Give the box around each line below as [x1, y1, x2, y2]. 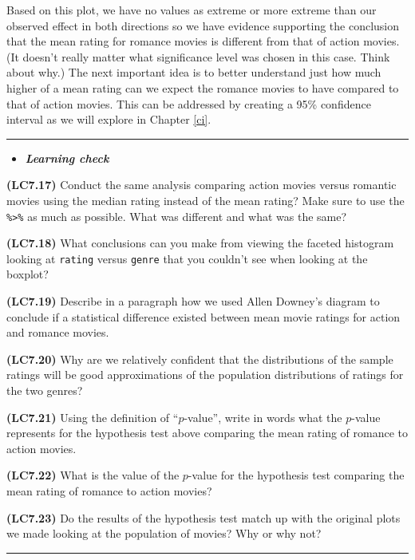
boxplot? [6, 266, 49, 282]
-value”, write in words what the [184, 408, 342, 425]
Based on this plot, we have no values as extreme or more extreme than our [6, 2, 377, 18]
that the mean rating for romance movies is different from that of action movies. [6, 33, 400, 49]
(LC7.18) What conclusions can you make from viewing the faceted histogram [6, 235, 394, 251]
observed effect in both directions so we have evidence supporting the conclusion [6, 17, 400, 34]
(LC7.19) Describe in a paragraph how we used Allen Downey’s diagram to [6, 293, 380, 310]
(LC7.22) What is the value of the [6, 467, 180, 483]
